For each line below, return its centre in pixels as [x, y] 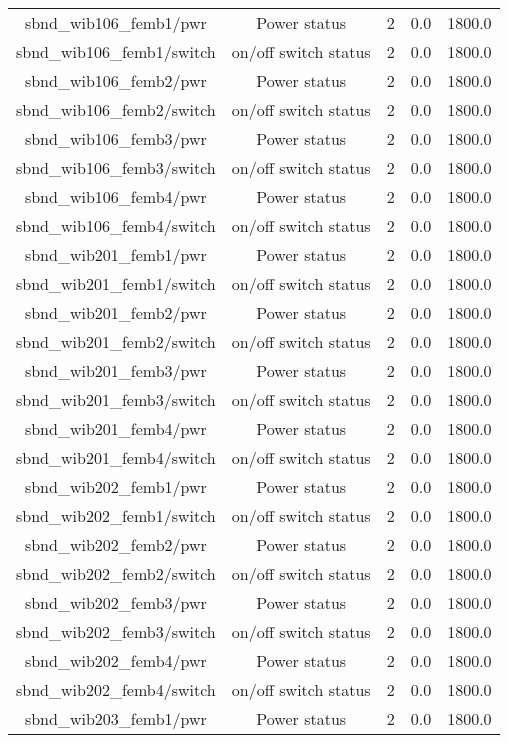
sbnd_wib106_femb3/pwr [115, 138]
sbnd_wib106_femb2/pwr [115, 80]
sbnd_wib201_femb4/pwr [115, 428]
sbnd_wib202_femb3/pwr [115, 602]
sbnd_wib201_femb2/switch [116, 341]
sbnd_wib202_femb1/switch [116, 515]
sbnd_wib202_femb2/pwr [115, 544]
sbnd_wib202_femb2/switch [116, 573]
